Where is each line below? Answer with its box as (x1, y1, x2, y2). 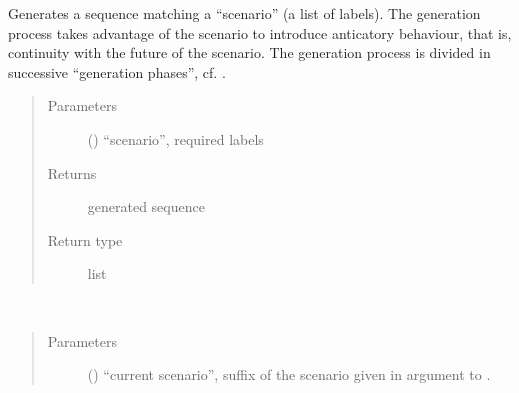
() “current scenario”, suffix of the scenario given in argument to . (87, 364, 491, 385)
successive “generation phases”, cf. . (8, 61, 226, 82)
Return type (47, 229, 123, 250)
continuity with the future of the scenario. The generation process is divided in (8, 42, 491, 63)
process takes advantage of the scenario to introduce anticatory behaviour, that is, (8, 22, 512, 43)
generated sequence (87, 196, 205, 217)
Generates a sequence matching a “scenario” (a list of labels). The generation (8, 3, 481, 23)
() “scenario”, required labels (87, 128, 264, 149)
